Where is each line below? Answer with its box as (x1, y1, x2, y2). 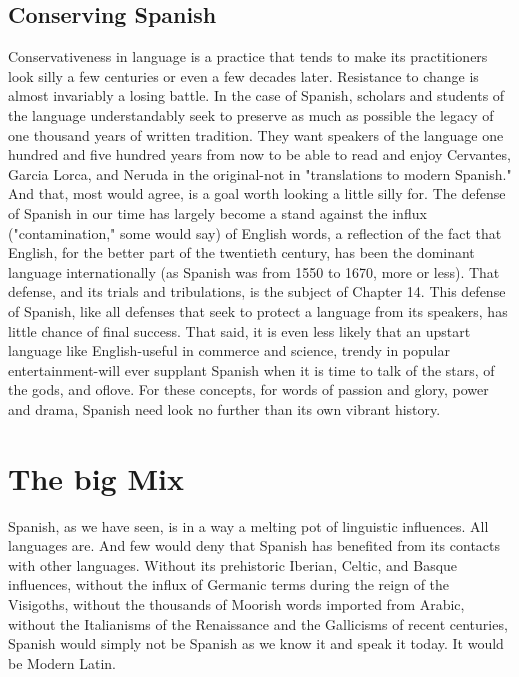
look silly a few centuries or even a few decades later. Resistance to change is (8, 65, 479, 86)
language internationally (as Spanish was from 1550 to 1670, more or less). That (8, 261, 500, 282)
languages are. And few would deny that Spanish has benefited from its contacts (8, 535, 501, 556)
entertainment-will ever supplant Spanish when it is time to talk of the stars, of (8, 359, 495, 380)
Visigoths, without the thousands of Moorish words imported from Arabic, (8, 593, 465, 614)
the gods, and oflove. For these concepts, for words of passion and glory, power (8, 379, 489, 400)
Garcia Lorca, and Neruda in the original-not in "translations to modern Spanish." (8, 163, 512, 184)
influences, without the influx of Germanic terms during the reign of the (8, 574, 450, 595)
